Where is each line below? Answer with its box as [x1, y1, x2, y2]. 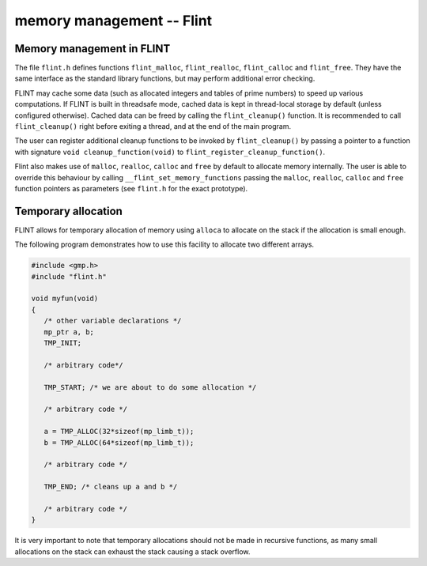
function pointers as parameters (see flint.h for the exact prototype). [14, 183, 248, 193]
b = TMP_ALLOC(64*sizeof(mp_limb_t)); [43, 438, 195, 447]
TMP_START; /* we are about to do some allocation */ [43, 383, 257, 391]
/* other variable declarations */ [43, 316, 182, 326]
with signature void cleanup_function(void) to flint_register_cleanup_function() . [14, 147, 326, 157]
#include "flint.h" [31, 272, 107, 281]
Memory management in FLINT [14, 42, 171, 55]
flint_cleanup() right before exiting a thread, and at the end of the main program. [14, 122, 292, 131]
